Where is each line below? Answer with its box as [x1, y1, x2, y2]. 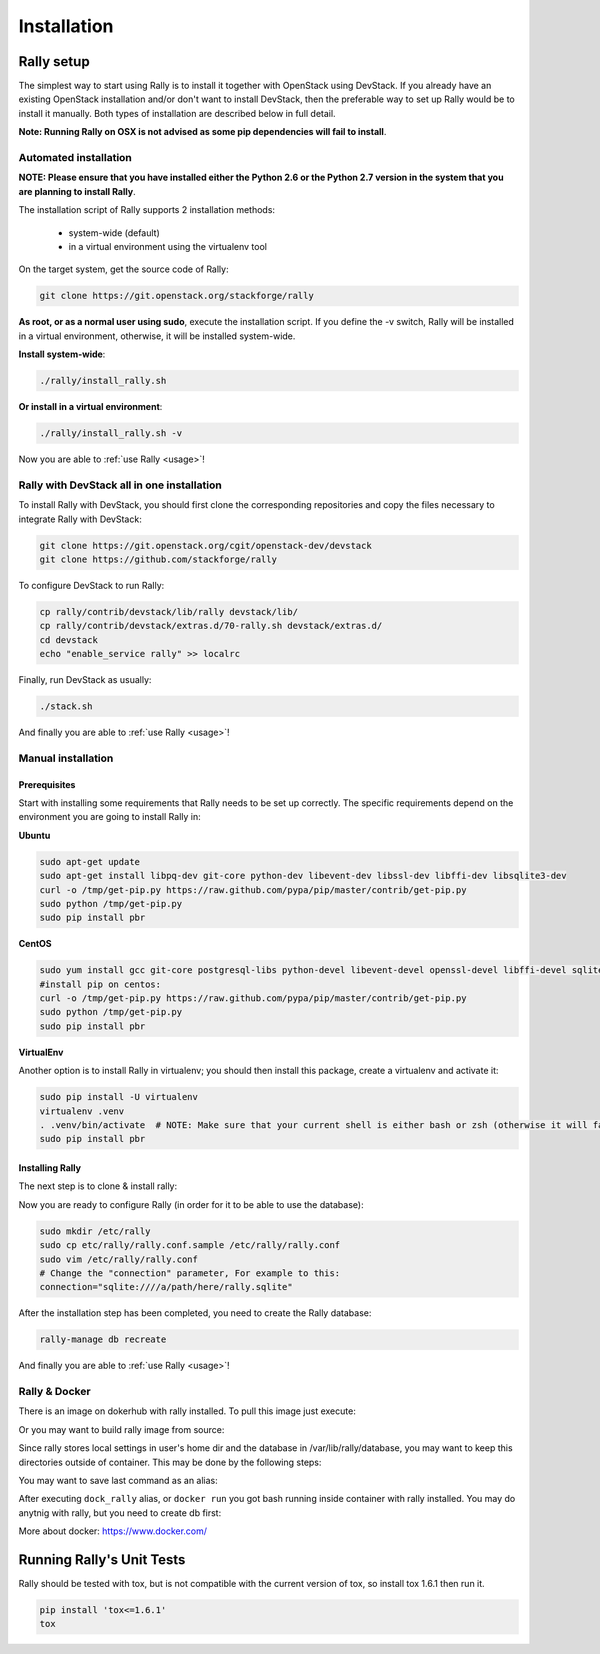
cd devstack [39, 634, 99, 645]
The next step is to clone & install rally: [18, 1180, 178, 1192]
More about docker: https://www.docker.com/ [18, 1525, 208, 1537]
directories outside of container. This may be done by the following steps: [18, 1456, 322, 1468]
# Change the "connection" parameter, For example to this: [39, 1267, 341, 1279]
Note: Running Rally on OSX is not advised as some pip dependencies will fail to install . [18, 126, 387, 138]
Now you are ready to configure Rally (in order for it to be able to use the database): [18, 1198, 364, 1210]
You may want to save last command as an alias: [18, 1474, 219, 1486]
